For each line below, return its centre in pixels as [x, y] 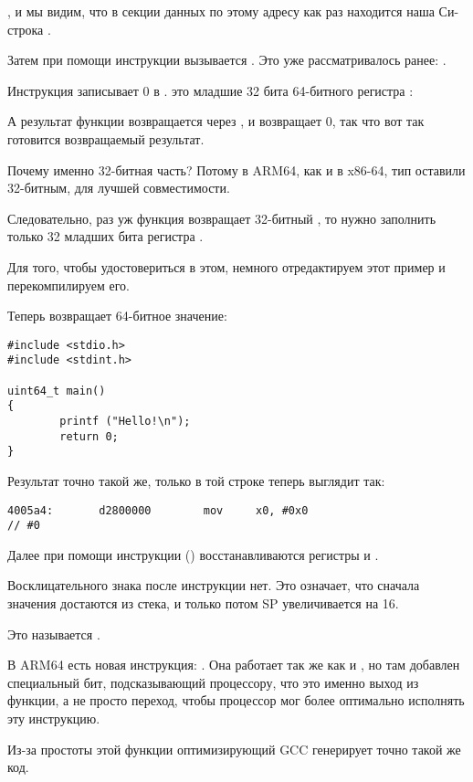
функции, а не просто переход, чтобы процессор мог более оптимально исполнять [236, 700]
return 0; [89, 436]
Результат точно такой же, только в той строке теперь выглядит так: [196, 480]
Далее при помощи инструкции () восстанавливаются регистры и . [193, 554]
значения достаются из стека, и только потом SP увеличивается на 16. [203, 603]
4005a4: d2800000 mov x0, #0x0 [158, 510]
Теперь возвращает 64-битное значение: [117, 316]
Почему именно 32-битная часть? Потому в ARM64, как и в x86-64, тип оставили [236, 169]
